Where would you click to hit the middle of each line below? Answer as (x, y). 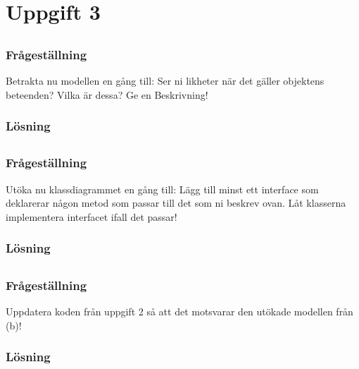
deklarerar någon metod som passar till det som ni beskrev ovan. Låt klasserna (176, 203)
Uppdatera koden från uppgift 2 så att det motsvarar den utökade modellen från (179, 311)
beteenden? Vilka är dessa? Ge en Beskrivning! (107, 94)
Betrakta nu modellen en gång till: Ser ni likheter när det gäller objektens (165, 81)
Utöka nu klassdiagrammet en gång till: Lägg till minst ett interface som (162, 189)
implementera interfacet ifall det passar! (92, 216)
